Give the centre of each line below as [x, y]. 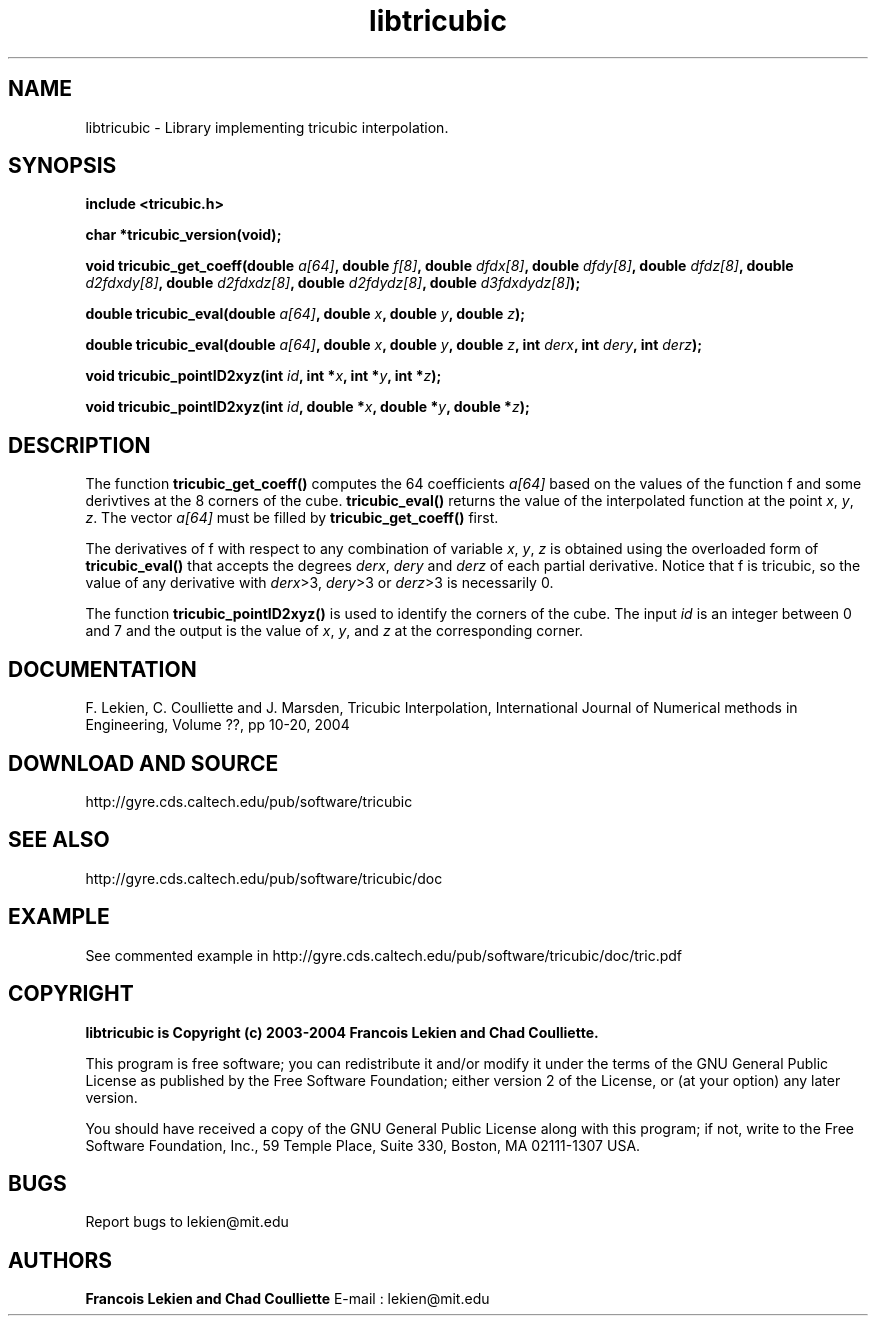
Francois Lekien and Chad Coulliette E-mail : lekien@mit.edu [287, 1299]
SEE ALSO [59, 840]
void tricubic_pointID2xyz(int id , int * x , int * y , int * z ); [263, 376]
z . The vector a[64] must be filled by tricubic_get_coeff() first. [292, 518]
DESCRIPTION [79, 445]
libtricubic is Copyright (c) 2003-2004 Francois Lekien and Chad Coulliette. [342, 1032]
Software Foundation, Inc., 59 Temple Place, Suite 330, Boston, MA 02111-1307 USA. [363, 1145]
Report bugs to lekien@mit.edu [187, 1222]
